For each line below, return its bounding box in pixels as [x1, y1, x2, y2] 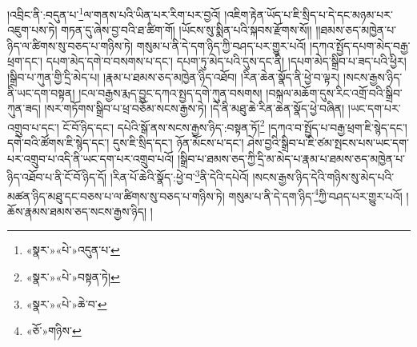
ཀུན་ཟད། [7, 100, 41, 117]
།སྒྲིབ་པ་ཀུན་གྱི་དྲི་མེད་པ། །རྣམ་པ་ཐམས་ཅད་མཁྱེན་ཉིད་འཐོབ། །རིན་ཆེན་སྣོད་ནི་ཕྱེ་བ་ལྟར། [7, 69, 340, 86]
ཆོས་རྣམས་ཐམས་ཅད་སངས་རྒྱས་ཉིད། [7, 202, 147, 219]
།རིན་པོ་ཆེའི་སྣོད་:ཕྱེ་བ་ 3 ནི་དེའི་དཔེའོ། [110, 166, 249, 185]
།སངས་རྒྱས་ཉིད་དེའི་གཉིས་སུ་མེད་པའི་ [252, 168, 395, 185]
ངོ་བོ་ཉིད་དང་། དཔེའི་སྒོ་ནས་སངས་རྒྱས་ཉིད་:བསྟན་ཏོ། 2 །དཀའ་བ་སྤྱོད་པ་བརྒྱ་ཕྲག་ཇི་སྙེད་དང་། [62, 116, 407, 135]
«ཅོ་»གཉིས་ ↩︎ [26, 322, 82, 339]
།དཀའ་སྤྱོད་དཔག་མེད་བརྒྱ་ [309, 37, 411, 54]
